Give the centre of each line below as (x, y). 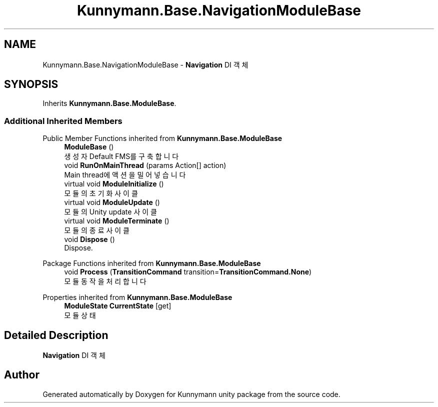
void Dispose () (89, 239)
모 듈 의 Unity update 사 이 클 (110, 212)
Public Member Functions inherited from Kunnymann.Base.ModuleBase (162, 138)
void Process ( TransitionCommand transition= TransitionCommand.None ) (188, 272)
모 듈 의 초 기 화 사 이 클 (101, 193)
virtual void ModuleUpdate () (112, 202)
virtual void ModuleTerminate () (117, 221)
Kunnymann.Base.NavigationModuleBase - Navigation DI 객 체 (145, 64)
